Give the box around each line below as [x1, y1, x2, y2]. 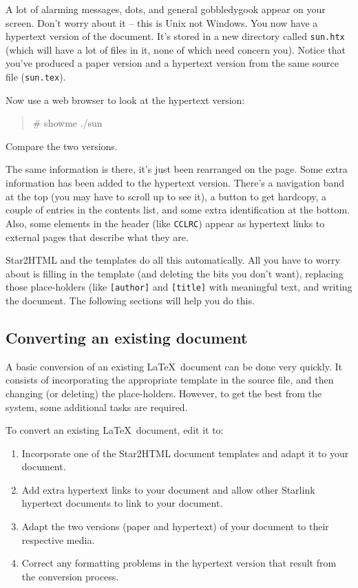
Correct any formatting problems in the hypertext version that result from [21, 556, 337, 570]
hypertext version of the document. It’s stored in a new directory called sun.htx [6, 29, 345, 43]
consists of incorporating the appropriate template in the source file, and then [6, 372, 334, 387]
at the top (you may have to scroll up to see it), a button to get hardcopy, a [6, 189, 327, 203]
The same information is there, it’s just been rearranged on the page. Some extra [6, 162, 348, 176]
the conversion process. [21, 569, 119, 583]
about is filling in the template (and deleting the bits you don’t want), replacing [6, 266, 344, 280]
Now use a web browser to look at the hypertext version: [6, 92, 245, 107]
